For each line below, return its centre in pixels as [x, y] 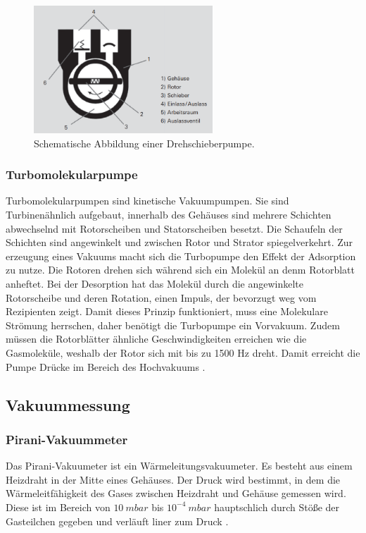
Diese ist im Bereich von [58, 507]
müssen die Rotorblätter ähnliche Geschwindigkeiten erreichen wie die [156, 339]
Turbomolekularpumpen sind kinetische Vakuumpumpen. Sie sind [147, 201]
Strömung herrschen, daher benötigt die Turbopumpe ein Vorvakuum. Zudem [173, 325]
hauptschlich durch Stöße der [277, 507]
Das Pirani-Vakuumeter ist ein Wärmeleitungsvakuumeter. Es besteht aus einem [179, 466]
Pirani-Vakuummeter [67, 439]
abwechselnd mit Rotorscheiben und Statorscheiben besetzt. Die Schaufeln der [174, 228]
